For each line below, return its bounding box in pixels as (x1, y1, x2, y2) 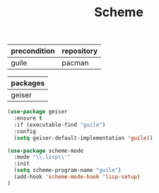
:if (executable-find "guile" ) (13, 121, 106, 128)
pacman (61, 58, 89, 68)
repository (61, 46, 98, 56)
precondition (11, 46, 55, 56)
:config (13, 127, 37, 135)
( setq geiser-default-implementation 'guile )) (13, 135, 153, 142)
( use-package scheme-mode (7, 147, 83, 154)
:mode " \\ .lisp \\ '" (13, 154, 71, 161)
